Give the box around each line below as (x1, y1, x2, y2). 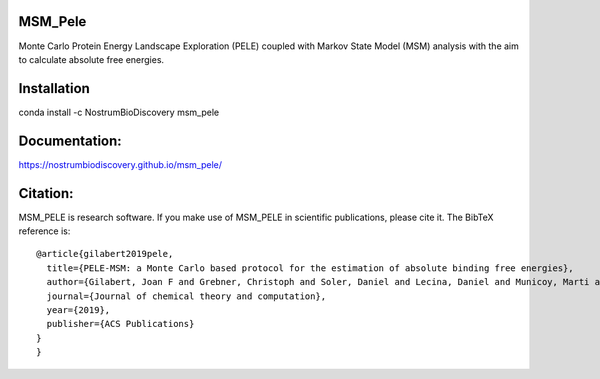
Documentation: (18, 132, 122, 149)
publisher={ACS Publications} (46, 318, 195, 330)
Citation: (18, 185, 74, 202)
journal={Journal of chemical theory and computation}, (46, 290, 327, 302)
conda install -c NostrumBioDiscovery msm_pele (18, 106, 220, 118)
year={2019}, (46, 304, 111, 315)
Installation (18, 80, 90, 97)
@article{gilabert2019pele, (36, 248, 174, 260)
